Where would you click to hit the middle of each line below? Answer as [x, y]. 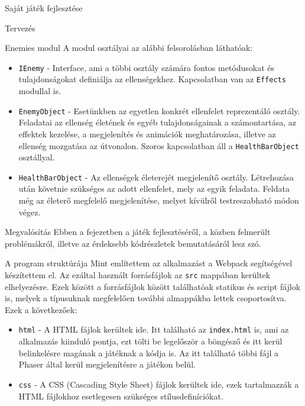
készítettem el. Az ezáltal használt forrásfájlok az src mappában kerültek [138, 275]
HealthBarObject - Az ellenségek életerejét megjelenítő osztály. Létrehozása [156, 177]
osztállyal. [37, 157]
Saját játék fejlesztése [44, 8]
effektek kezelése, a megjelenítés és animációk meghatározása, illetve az [147, 133]
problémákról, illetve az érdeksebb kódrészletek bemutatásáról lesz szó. [133, 243]
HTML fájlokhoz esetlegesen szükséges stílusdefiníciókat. [121, 396]
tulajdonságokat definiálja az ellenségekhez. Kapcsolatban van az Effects [152, 79]
